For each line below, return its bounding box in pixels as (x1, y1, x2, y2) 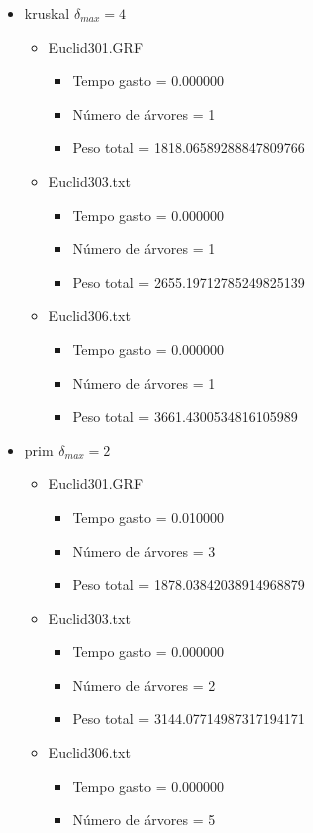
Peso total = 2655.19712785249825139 (72, 271, 305, 292)
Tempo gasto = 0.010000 (72, 506, 225, 527)
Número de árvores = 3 (72, 540, 216, 561)
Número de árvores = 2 (72, 674, 216, 695)
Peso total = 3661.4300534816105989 (72, 406, 298, 427)
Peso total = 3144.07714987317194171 (72, 708, 305, 729)
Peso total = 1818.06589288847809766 (72, 137, 305, 158)
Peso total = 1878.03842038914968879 (72, 574, 305, 595)
